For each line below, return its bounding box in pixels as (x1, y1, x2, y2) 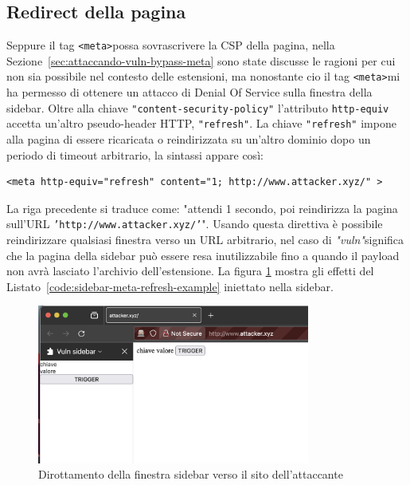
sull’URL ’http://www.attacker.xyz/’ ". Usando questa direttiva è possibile (6, 215, 383, 232)
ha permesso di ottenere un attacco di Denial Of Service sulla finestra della (6, 84, 373, 101)
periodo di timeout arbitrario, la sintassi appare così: (6, 146, 264, 163)
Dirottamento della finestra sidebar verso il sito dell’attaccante (38, 466, 343, 483)
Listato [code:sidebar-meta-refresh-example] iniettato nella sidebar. (6, 278, 334, 294)
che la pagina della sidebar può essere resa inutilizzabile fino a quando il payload (6, 246, 400, 263)
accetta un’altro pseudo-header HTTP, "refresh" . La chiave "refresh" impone (6, 115, 396, 132)
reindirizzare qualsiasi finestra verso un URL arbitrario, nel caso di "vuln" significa (6, 231, 404, 248)
